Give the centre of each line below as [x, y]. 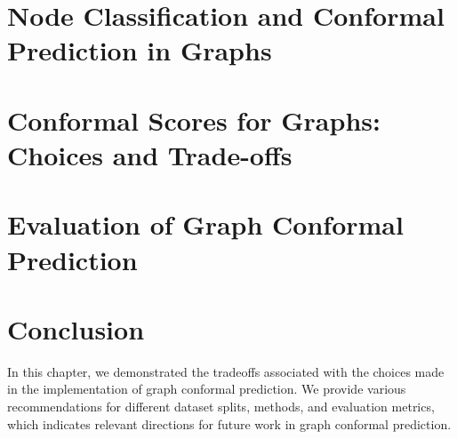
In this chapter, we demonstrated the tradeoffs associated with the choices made [226, 371]
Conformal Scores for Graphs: [194, 120]
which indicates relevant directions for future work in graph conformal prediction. [229, 423]
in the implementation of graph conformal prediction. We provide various [207, 389]
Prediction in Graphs [140, 50]
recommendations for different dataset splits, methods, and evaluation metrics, [221, 406]
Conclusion [76, 328]
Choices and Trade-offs [150, 154]
